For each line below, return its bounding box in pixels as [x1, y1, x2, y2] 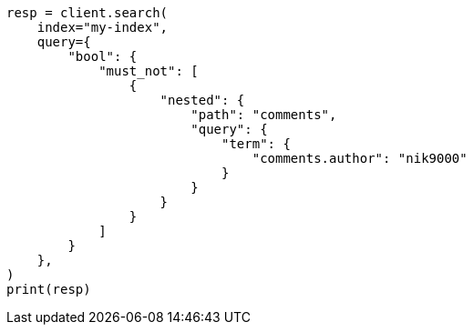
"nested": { [159, 93, 245, 107]
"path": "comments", [190, 107, 337, 122]
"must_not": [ [98, 64, 199, 78]
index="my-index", [36, 20, 169, 35]
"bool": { [67, 49, 138, 64]
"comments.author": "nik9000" [252, 151, 468, 166]
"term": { [221, 136, 291, 151]
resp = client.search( [6, 5, 169, 20]
